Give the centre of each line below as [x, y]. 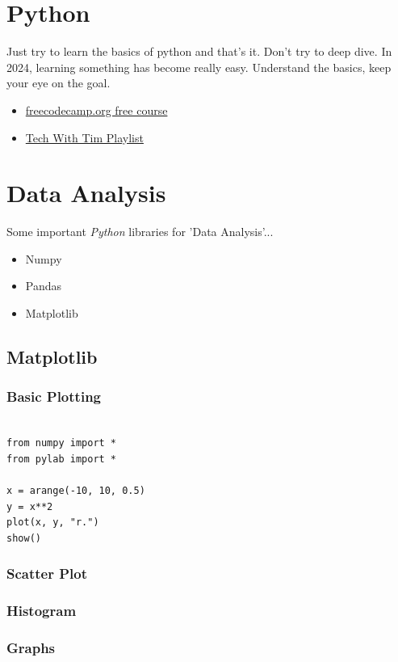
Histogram [42, 611]
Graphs [31, 647]
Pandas [44, 286]
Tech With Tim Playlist [84, 137]
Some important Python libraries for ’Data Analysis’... [140, 232]
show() [24, 538]
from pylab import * [62, 459]
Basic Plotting [54, 396]
